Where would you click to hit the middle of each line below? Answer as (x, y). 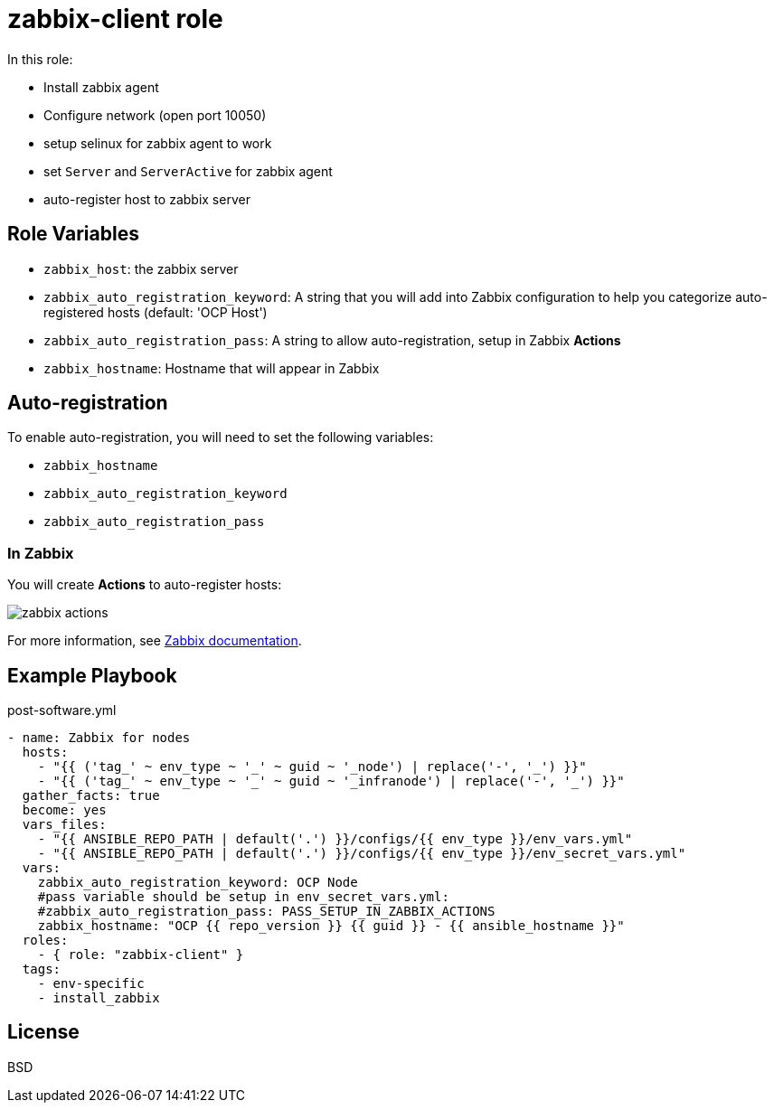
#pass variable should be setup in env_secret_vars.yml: (243, 897)
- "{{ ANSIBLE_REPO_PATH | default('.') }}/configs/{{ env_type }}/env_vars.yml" (335, 839)
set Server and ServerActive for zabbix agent (188, 171)
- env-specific (91, 984)
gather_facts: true (91, 796)
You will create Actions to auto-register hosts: (145, 585)
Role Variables (73, 234)
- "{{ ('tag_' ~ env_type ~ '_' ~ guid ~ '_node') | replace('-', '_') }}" (312, 767)
